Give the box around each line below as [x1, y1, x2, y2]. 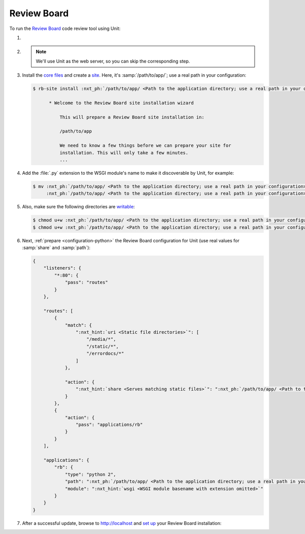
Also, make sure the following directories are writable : [22, 204, 135, 210]
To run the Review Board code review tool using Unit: [9, 25, 121, 32]
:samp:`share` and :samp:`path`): [22, 244, 91, 251]
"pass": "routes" [65, 279, 108, 286]
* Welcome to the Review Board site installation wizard [49, 100, 194, 106]
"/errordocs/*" [86, 351, 125, 357]
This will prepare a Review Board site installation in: [59, 114, 205, 120]
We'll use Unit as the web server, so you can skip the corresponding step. [36, 58, 190, 64]
